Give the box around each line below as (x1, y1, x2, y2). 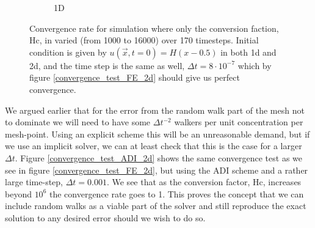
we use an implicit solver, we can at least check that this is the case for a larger (5, 139, 302, 152)
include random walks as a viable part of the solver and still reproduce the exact (5, 199, 306, 212)
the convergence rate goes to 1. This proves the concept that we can (49, 187, 304, 200)
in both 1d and (220, 45, 277, 58)
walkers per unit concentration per (174, 116, 303, 128)
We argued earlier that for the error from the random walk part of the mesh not (5, 103, 305, 116)
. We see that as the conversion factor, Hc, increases (106, 175, 302, 188)
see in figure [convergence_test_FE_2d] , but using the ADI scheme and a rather (5, 163, 308, 176)
